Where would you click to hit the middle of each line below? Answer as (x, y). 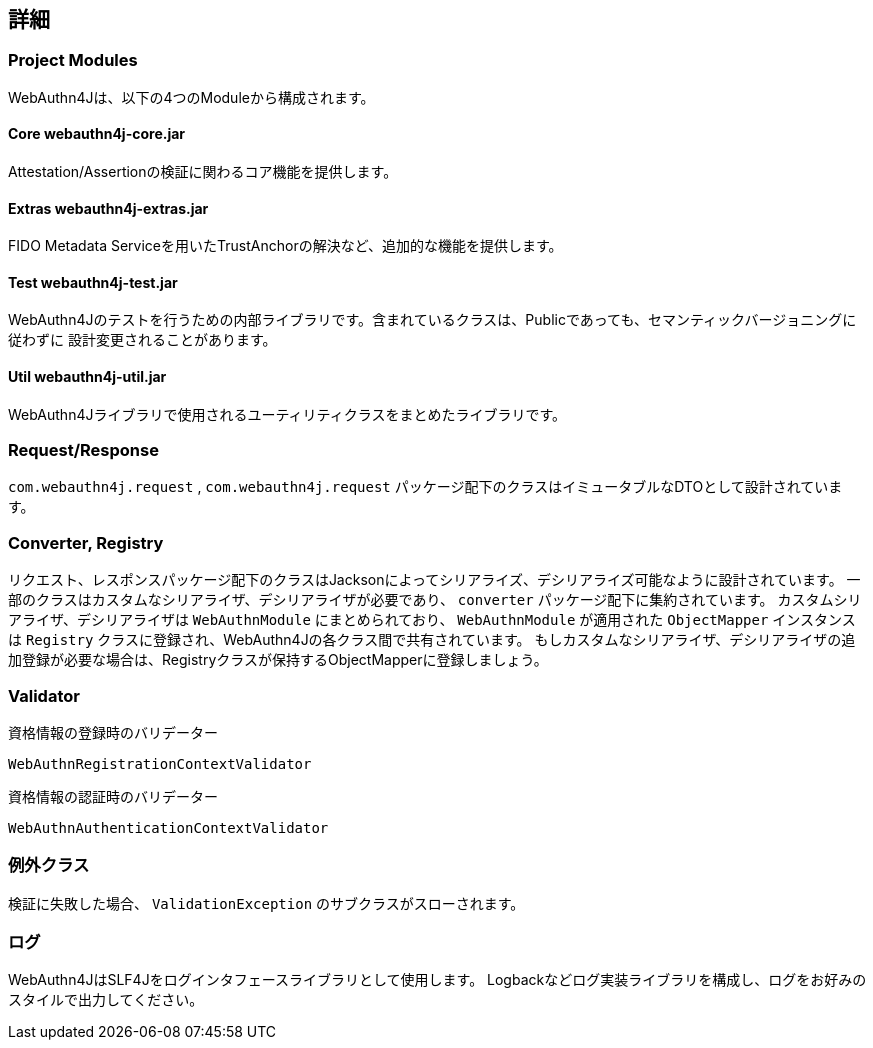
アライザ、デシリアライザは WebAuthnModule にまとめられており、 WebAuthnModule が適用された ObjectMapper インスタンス (432, 620)
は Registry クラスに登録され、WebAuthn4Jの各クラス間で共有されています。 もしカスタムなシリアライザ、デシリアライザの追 (432, 640)
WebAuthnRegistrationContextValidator (160, 763)
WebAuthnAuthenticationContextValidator (168, 827)
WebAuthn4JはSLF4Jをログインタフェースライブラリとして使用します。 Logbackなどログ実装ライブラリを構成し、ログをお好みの (437, 980)
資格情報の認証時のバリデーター (113, 796)
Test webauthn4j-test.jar (93, 282)
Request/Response (83, 450)
